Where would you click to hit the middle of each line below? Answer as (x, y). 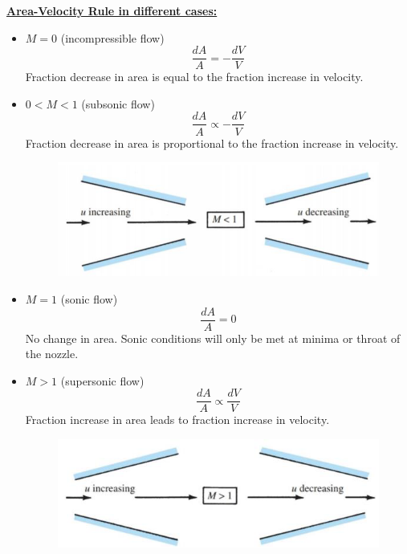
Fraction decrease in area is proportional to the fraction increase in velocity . (212, 143)
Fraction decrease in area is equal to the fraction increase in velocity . (194, 77)
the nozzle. (52, 354)
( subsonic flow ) (118, 103)
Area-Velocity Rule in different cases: (112, 10)
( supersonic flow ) (102, 380)
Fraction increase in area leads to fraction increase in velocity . (177, 420)
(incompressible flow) (112, 37)
